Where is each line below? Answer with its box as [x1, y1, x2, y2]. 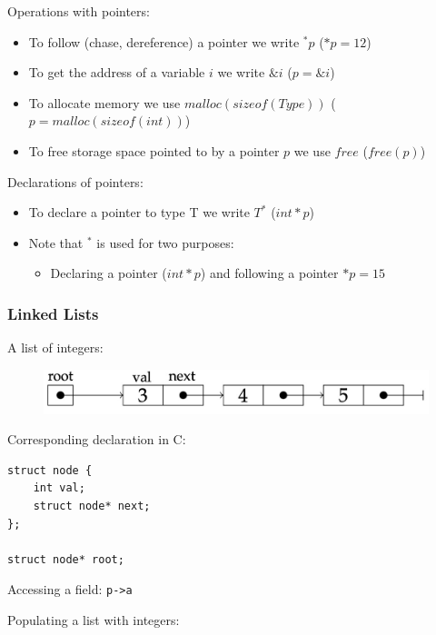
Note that [28, 233, 84, 252]
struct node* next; [33, 499, 151, 512]
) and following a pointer [200, 263, 339, 283]
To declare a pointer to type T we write [28, 203, 250, 222]
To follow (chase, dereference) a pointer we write [28, 32, 300, 51]
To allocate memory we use [28, 93, 181, 112]
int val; [33, 481, 85, 495]
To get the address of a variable [28, 63, 205, 82]
